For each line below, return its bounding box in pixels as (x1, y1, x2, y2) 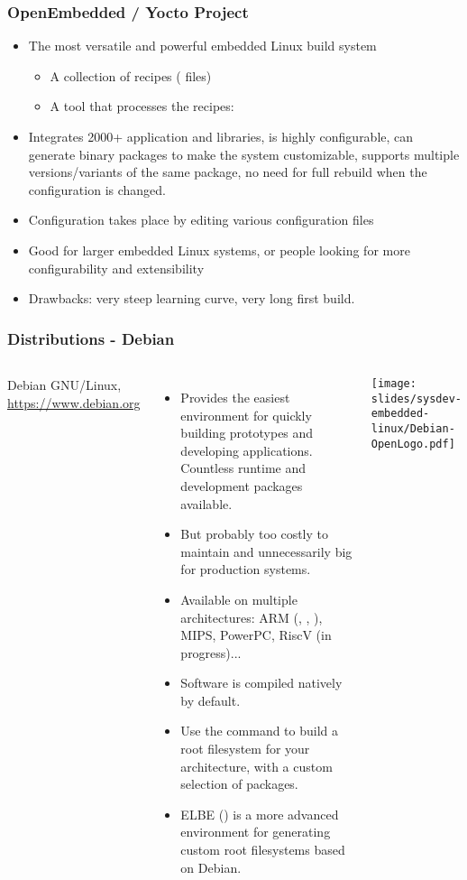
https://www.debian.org (7, 393, 141, 412)
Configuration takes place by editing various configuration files (28, 210, 374, 229)
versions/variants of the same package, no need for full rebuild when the (28, 162, 427, 181)
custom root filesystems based (180, 840, 345, 859)
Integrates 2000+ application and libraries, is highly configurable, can (28, 127, 414, 145)
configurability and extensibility (28, 258, 205, 277)
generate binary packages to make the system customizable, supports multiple (28, 144, 460, 163)
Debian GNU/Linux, (7, 375, 122, 394)
